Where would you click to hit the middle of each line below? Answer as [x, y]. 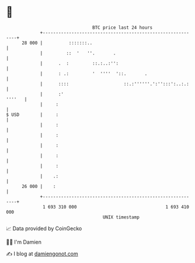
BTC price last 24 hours [123, 28]
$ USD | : [32, 115]
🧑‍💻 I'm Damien [24, 242]
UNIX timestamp [121, 217]
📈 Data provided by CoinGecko [44, 228]
